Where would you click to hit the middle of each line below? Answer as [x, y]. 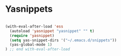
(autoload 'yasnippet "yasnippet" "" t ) [52, 31]
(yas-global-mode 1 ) [31, 45]
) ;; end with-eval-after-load [38, 49]
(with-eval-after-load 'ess [34, 26]
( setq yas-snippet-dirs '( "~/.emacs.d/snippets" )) [63, 40]
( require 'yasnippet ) [32, 35]
